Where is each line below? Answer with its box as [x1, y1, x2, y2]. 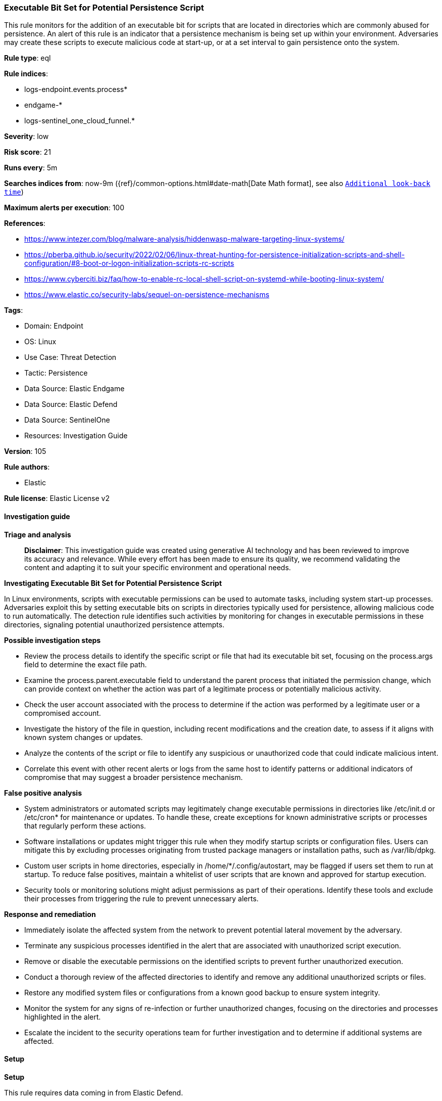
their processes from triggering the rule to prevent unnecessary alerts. [24, 894, 259, 903]
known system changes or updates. [24, 732, 143, 742]
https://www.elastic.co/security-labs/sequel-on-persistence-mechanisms [24, 290, 270, 299]
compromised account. [24, 708, 101, 717]
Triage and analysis [4, 530, 71, 539]
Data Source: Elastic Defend [24, 400, 118, 409]
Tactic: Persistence [24, 369, 88, 378]
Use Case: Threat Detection [24, 353, 117, 362]
